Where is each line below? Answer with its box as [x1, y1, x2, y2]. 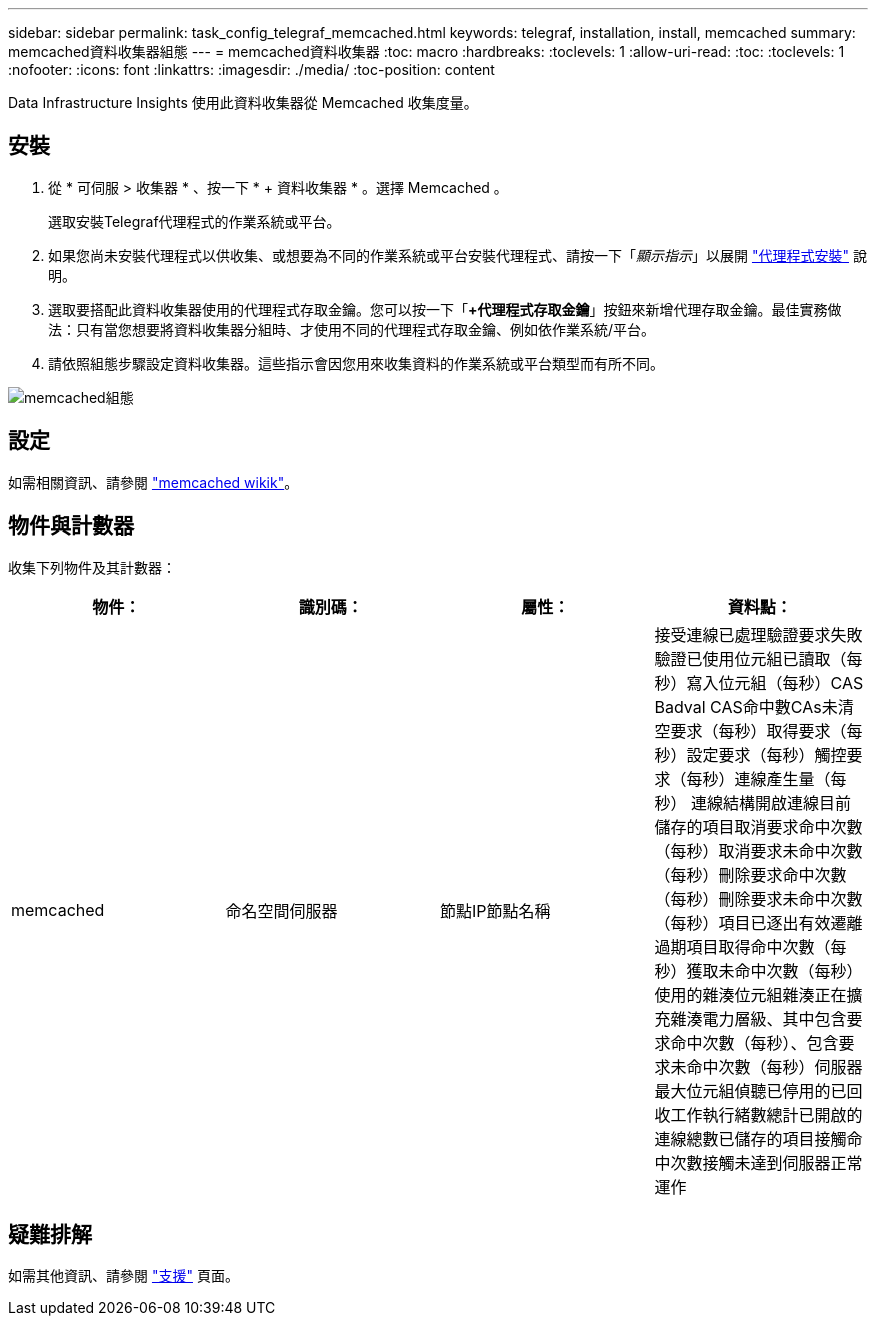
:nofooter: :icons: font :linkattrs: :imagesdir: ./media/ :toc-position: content [8, 61, 495, 78]
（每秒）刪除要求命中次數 [654, 864, 847, 885]
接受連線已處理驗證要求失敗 [654, 624, 863, 645]
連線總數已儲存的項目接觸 [654, 1128, 847, 1149]
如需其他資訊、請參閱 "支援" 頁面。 [8, 1267, 239, 1285]
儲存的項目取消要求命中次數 [654, 816, 863, 837]
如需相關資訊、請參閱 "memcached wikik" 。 [8, 473, 299, 491]
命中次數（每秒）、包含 [670, 1032, 839, 1053]
